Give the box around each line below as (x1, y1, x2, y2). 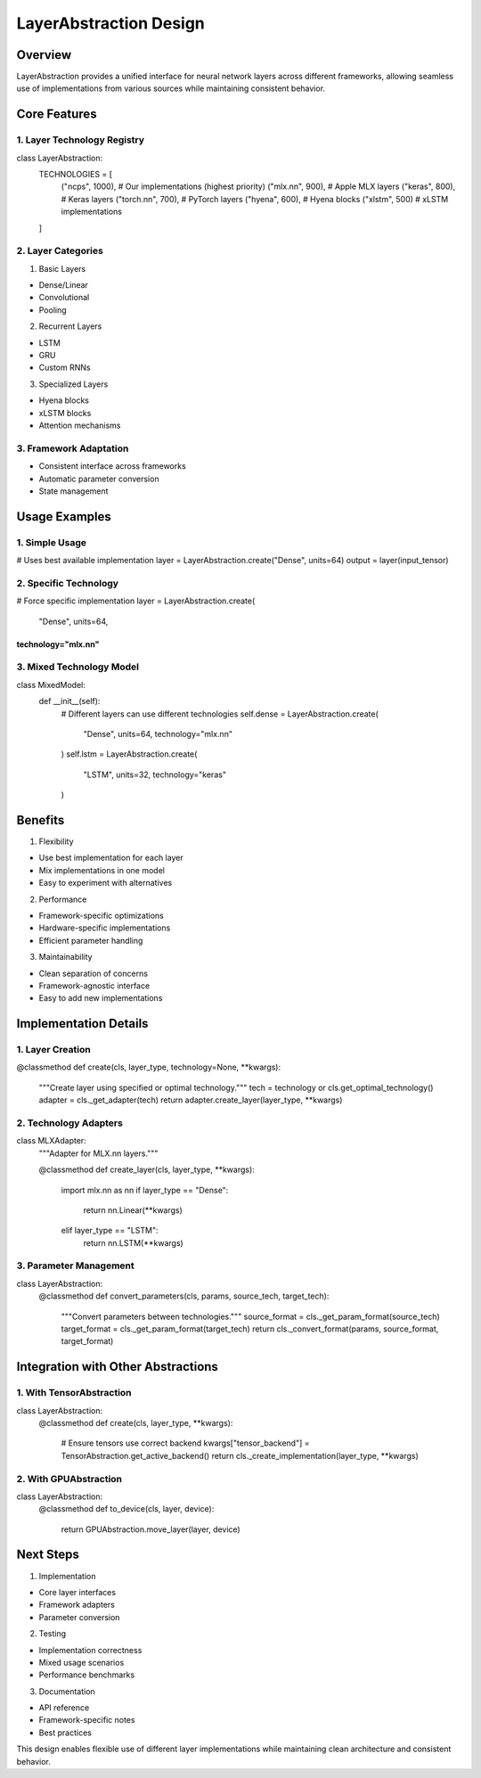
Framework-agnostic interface (38, 980, 151, 991)
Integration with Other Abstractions (16, 1359, 218, 1374)
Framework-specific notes (38, 1715, 135, 1725)
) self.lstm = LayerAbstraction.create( (61, 749, 198, 759)
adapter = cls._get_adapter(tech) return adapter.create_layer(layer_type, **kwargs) (38, 1094, 343, 1105)
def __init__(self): (38, 696, 101, 707)
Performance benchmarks (38, 1669, 135, 1680)
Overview (16, 47, 72, 62)
